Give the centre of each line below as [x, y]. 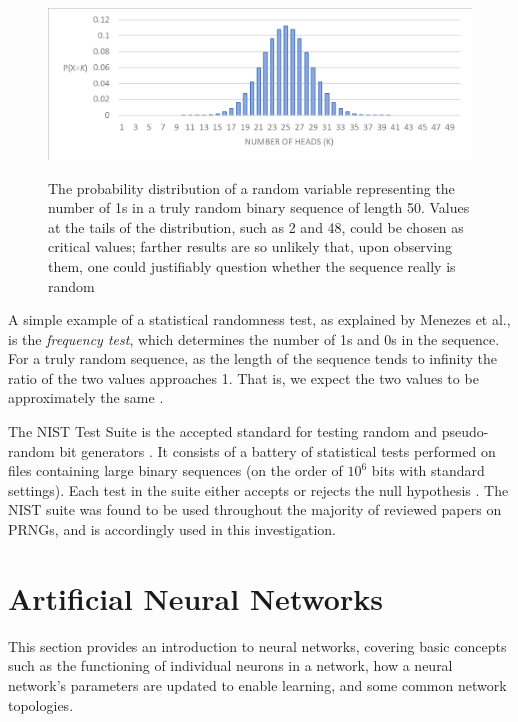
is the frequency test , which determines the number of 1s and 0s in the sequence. [254, 338]
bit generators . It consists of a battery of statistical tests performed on [277, 450]
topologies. [41, 704]
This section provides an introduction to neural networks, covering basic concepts [257, 645]
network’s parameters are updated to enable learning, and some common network [257, 684]
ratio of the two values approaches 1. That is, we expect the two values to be [243, 377]
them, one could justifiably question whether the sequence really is [252, 265]
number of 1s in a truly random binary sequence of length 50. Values [259, 207]
